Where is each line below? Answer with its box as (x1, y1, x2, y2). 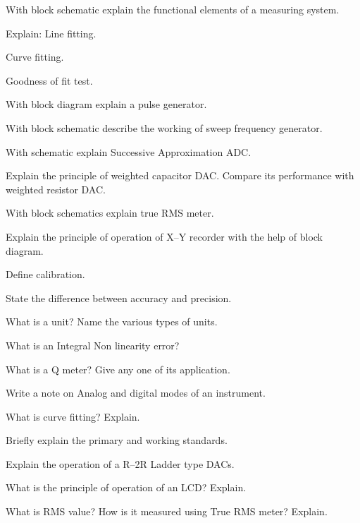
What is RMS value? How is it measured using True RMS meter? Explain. (6, 504, 328, 519)
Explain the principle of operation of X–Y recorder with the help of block (6, 229, 323, 244)
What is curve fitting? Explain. (6, 409, 140, 423)
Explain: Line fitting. (6, 25, 97, 40)
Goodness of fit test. (6, 73, 93, 88)
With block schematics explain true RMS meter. (6, 205, 214, 220)
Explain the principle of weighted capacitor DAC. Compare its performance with (6, 168, 354, 183)
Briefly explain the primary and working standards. (6, 433, 228, 447)
